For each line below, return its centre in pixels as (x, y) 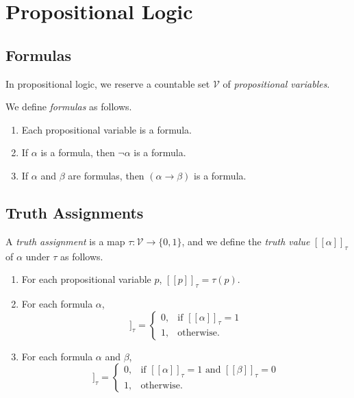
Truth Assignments (75, 212)
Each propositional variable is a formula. (107, 129)
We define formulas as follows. (69, 107)
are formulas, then (106, 175)
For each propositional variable (86, 279)
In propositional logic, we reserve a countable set (108, 83)
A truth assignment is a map (65, 241)
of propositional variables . (276, 83)
